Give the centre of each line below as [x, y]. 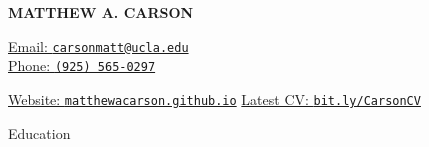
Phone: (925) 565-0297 [82, 65]
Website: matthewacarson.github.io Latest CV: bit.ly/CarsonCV [214, 98]
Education [39, 132]
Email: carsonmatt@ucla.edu [98, 45]
